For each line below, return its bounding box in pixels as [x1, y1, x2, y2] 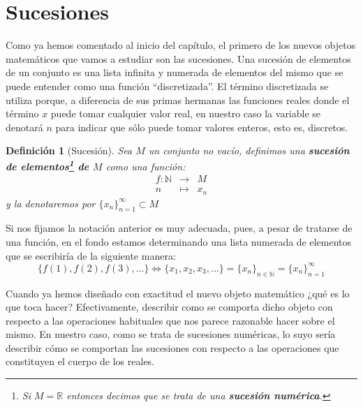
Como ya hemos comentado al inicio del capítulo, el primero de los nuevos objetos [6, 38, 356, 52]
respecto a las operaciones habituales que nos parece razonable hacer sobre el [6, 313, 335, 327]
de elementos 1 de [6, 156, 89, 173]
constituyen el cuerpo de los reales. [6, 354, 155, 369]
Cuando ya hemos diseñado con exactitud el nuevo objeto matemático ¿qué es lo [6, 286, 350, 300]
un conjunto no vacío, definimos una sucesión [148, 143, 350, 158]
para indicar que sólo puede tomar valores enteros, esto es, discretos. [55, 119, 348, 134]
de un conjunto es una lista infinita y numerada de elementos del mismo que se [6, 65, 343, 80]
